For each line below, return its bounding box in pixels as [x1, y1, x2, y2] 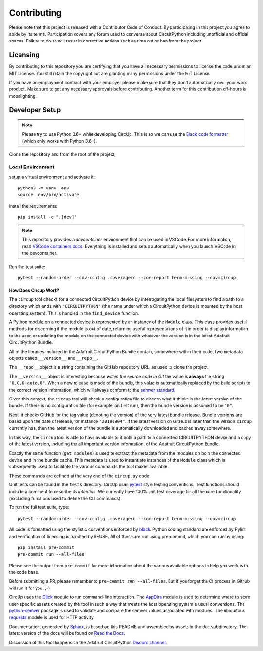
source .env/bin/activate [18, 192, 80, 198]
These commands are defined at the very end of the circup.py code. [9, 473, 150, 479]
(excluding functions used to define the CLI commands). [9, 495, 122, 501]
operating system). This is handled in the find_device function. [9, 310, 140, 316]
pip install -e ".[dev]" [18, 214, 77, 220]
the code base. [9, 569, 39, 575]
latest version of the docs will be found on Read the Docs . [9, 630, 125, 636]
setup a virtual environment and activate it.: [9, 174, 96, 180]
